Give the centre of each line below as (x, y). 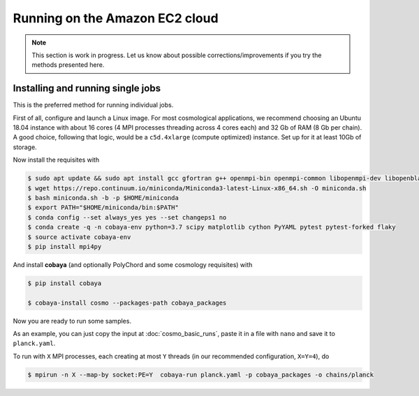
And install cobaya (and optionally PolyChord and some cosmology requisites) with (133, 264)
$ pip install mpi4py (65, 246)
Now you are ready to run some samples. (72, 321)
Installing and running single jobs (87, 88)
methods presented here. (68, 65)
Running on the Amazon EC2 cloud (116, 18)
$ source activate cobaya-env (79, 237)
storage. (25, 147)
